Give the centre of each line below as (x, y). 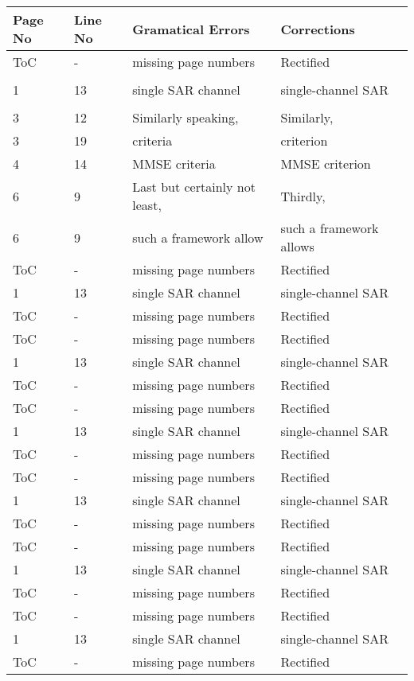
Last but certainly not (194, 187)
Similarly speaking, (186, 117)
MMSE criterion (326, 163)
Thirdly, (303, 196)
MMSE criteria (174, 163)
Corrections (318, 29)
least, (147, 205)
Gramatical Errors (191, 29)
